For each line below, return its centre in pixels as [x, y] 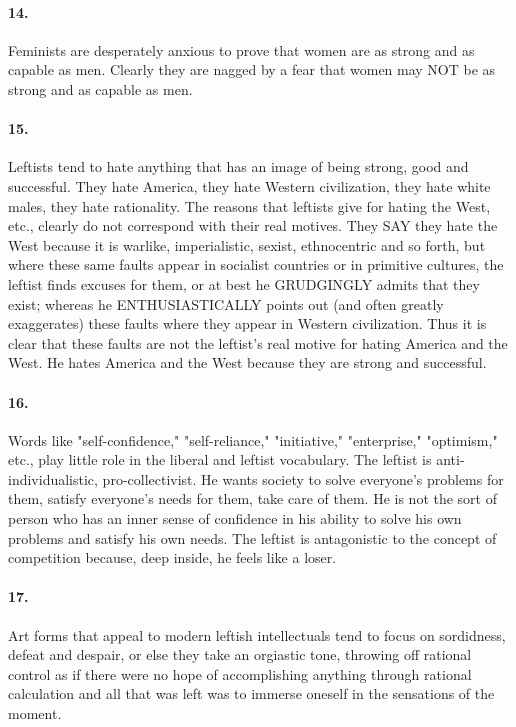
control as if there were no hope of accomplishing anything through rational [240, 673]
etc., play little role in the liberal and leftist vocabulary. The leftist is [220, 459]
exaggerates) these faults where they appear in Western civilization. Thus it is [247, 323]
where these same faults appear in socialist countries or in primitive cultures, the [256, 264]
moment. [35, 713]
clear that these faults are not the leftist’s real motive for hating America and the [258, 342]
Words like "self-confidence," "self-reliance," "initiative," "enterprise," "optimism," [253, 439]
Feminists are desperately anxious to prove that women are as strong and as [241, 49]
